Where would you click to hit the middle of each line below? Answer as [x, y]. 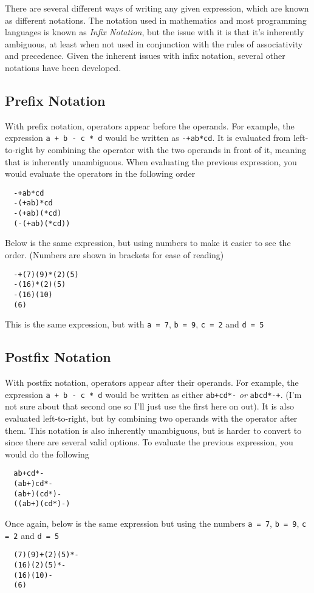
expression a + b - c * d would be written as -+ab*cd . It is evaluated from [148, 138]
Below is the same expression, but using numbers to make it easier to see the [148, 243]
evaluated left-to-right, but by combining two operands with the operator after [151, 418]
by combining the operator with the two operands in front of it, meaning [171, 150]
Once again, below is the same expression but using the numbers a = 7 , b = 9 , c [156, 523]
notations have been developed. [63, 67]
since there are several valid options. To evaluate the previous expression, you [149, 442]
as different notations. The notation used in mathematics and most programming [156, 20]
